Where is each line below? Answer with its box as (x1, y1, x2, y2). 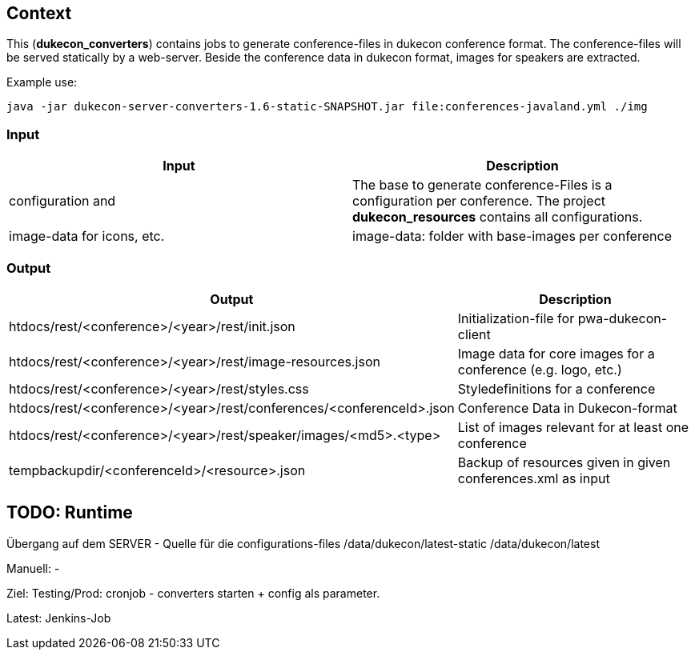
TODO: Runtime (6, 502, 133, 523)
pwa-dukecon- (577, 310, 668, 326)
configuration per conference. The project (352, 193, 605, 210)
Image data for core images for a (457, 345, 655, 362)
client (457, 326, 491, 342)
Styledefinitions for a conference (457, 380, 656, 397)
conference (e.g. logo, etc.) (457, 361, 622, 378)
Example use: (6, 75, 78, 90)
